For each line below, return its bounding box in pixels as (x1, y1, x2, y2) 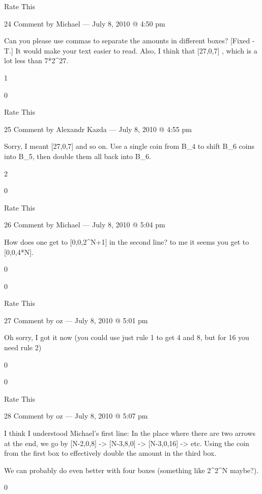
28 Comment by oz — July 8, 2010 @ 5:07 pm (4, 410, 148, 421)
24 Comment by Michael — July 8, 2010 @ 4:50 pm (4, 18, 165, 29)
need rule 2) (4, 342, 42, 353)
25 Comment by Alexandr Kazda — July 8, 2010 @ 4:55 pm (4, 123, 192, 134)
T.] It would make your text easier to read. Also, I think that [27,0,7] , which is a (4, 45, 257, 56)
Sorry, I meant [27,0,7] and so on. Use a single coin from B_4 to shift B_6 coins (4, 141, 255, 151)
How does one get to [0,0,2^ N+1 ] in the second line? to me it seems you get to (4, 236, 249, 247)
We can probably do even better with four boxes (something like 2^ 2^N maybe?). (4, 464, 259, 475)
